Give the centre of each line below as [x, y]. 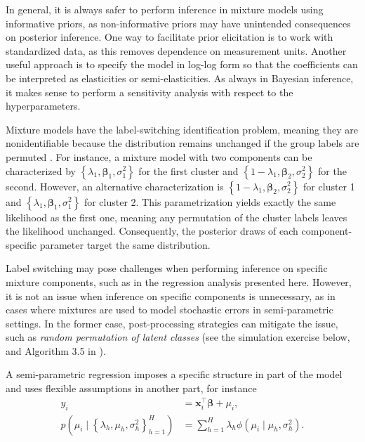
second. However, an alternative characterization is [115, 186]
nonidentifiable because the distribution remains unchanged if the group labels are [182, 143]
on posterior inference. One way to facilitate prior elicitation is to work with [170, 37]
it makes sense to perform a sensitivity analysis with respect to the [150, 92]
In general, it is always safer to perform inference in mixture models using [165, 9]
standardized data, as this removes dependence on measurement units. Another [176, 50]
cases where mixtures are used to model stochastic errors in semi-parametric [170, 310]
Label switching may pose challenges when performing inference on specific [167, 268]
